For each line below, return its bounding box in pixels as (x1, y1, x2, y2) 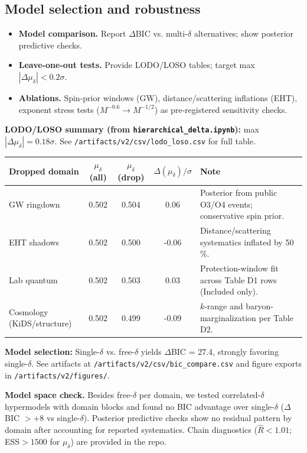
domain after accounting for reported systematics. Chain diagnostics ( (5, 423, 257, 436)
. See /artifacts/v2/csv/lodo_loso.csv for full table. (54, 134, 256, 147)
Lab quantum (9, 273, 58, 286)
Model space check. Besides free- (5, 389, 133, 401)
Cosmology (9, 305, 48, 318)
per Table (259, 311, 293, 323)
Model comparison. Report (18, 27, 126, 40)
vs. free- (106, 345, 135, 358)
